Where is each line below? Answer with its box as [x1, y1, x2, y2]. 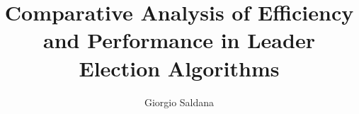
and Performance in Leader [43, 25, 315, 55]
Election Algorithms [79, 53, 280, 82]
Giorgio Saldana [144, 94, 215, 109]
